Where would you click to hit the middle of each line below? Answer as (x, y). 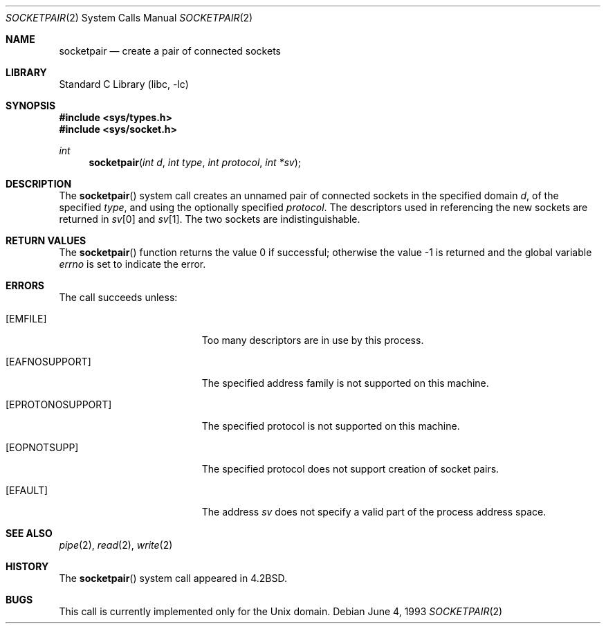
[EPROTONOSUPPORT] (59, 404)
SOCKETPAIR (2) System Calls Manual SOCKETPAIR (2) (129, 18)
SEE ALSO (29, 533)
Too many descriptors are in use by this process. (313, 340)
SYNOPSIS (31, 106)
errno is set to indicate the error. (132, 264)
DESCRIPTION (39, 184)
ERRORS (25, 285)
